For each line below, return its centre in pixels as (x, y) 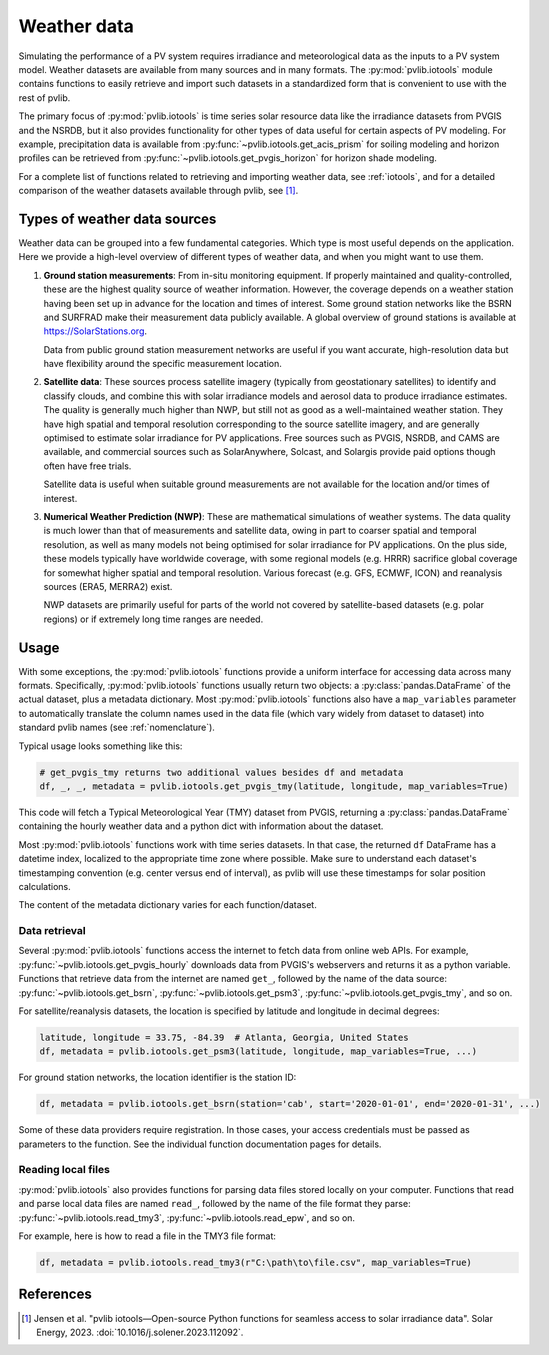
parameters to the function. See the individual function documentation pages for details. (200, 1144)
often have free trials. (87, 466)
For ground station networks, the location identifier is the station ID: (157, 1077)
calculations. (44, 886)
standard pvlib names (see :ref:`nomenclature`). (116, 727)
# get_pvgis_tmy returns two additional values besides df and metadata (221, 772)
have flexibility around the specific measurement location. (162, 364)
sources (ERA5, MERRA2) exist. (108, 586)
